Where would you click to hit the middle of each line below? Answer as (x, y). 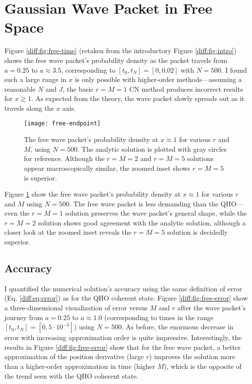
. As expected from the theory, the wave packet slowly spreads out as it (138, 98)
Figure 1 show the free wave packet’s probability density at (93, 194)
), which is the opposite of (203, 366)
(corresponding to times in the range (159, 317)
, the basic (78, 89)
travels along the (29, 108)
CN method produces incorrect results (186, 89)
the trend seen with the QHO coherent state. (71, 375)
